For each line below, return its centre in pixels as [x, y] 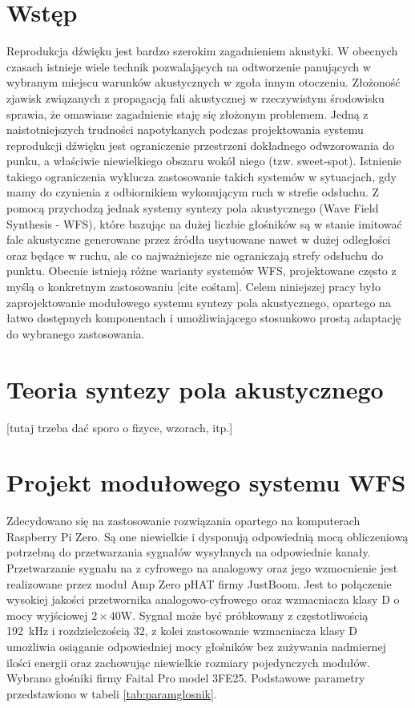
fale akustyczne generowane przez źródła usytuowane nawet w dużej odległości [199, 239]
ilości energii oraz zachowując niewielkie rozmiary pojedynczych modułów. [189, 662]
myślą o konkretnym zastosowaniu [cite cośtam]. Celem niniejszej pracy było [194, 287]
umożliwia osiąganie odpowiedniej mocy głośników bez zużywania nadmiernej [196, 646]
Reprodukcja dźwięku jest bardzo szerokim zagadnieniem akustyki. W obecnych [202, 51]
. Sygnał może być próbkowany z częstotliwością [250, 615]
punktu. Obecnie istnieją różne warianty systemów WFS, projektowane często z [201, 271]
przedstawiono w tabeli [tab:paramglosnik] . [112, 693]
